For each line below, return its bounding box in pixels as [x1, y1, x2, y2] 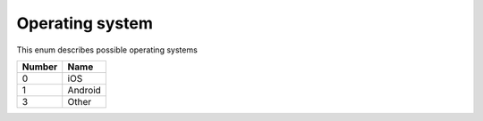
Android [67, 84, 102, 96]
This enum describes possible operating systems [16, 44, 199, 55]
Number [21, 60, 58, 73]
